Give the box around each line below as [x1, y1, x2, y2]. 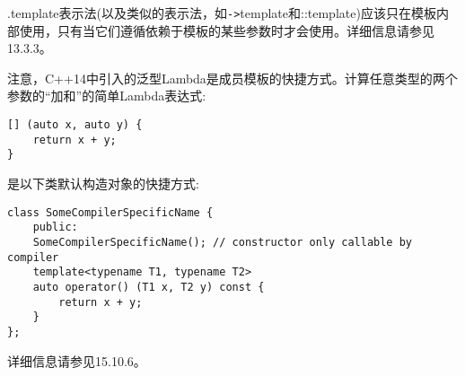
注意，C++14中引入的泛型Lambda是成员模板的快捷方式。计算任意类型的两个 [7, 68, 458, 87]
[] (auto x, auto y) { [7, 118, 143, 132]
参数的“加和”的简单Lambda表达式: [7, 86, 206, 105]
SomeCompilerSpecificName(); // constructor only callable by [32, 235, 413, 249]
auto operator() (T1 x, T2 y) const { [32, 280, 265, 293]
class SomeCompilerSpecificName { [7, 205, 214, 219]
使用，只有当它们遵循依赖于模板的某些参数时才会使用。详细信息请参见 [19, 21, 434, 39]
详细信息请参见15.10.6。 [7, 351, 146, 370]
